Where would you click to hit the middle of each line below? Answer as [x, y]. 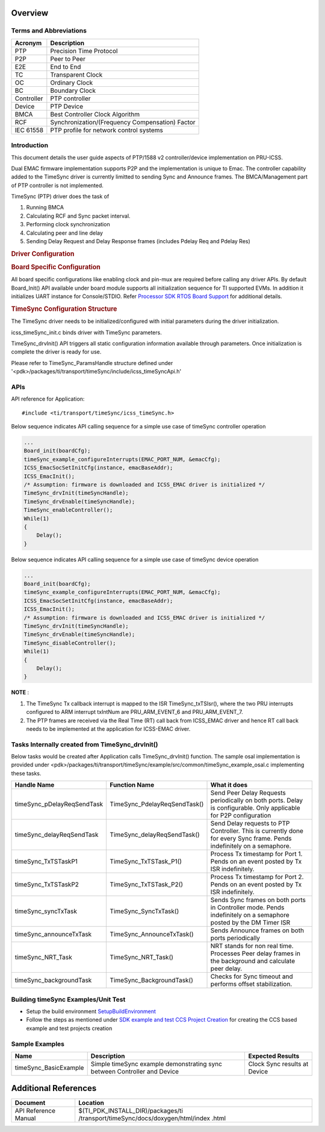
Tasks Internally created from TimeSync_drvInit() [85, 744]
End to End [66, 66]
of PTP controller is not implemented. [57, 185]
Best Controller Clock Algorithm [95, 114]
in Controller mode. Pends [247, 908]
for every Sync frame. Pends [251, 839]
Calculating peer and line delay [65, 233]
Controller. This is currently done [257, 831]
